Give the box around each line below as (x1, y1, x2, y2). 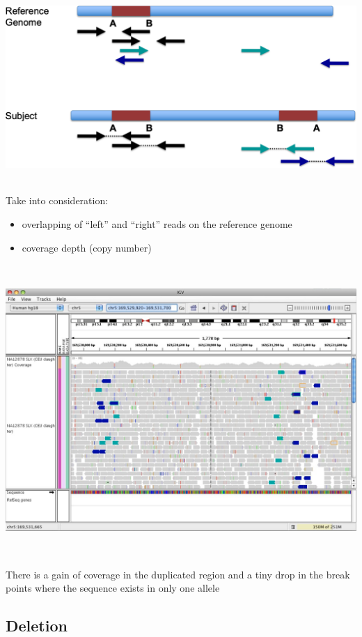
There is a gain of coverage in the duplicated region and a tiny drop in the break (6, 567, 350, 581)
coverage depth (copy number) (22, 240, 152, 254)
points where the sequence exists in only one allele (6, 581, 220, 595)
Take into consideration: (6, 193, 109, 208)
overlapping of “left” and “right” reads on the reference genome (22, 217, 292, 231)
